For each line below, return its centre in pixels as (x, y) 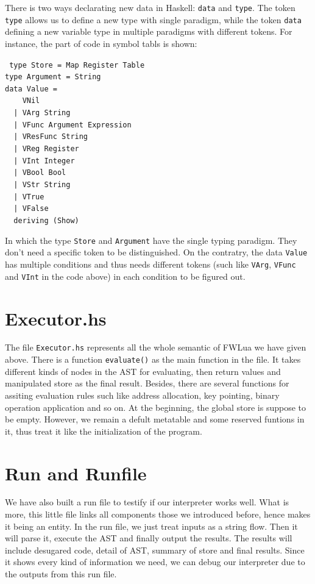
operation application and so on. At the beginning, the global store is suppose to (156, 407)
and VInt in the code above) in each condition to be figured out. (125, 276)
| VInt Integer (44, 161)
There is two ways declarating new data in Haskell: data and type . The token (150, 7)
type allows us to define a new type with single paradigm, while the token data (153, 19)
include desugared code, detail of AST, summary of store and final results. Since (155, 550)
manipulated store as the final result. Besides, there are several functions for (147, 383)
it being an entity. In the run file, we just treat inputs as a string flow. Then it (151, 526)
